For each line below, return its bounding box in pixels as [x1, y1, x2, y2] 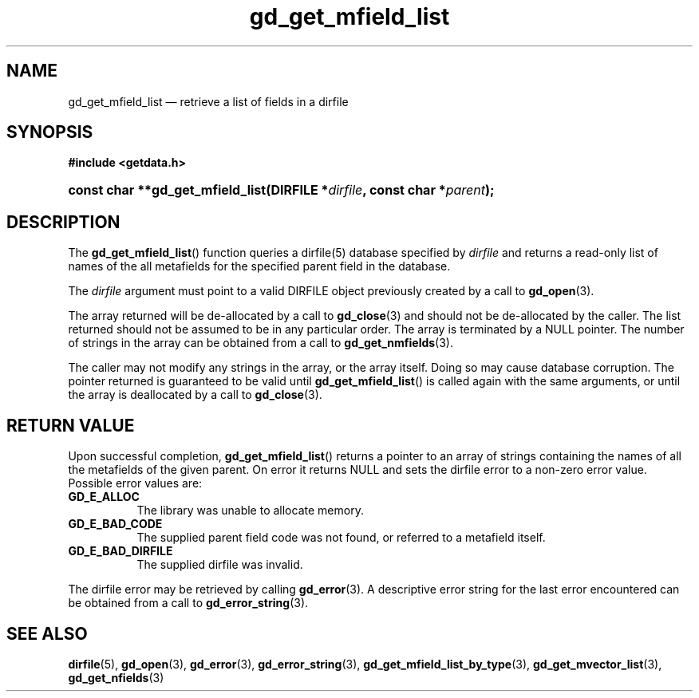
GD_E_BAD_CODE [68, 517, 163, 531]
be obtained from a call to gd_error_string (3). [68, 596, 309, 610]
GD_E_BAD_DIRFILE [68, 544, 173, 558]
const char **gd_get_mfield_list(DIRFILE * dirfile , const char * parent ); [68, 182, 495, 199]
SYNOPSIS [6, 122, 93, 143]
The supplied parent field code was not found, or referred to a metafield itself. [136, 530, 546, 545]
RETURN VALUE [6, 415, 135, 436]
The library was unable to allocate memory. [136, 503, 364, 518]
